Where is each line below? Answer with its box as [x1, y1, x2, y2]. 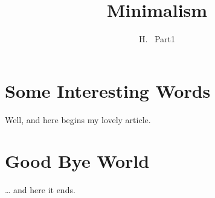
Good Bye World [5, 148, 150, 173]
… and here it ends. [5, 184, 75, 196]
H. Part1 [138, 33, 176, 45]
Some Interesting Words [5, 78, 211, 103]
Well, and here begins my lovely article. [5, 113, 151, 126]
